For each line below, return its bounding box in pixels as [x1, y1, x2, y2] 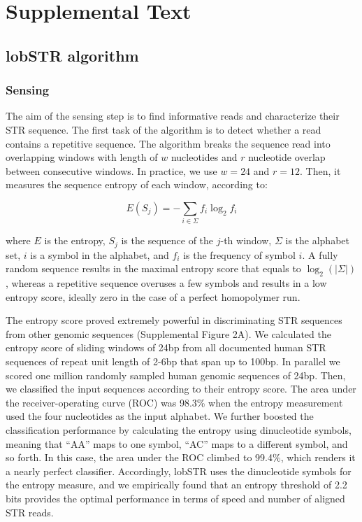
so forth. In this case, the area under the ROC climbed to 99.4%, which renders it [6, 450, 356, 465]
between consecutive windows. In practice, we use [6, 163, 217, 178]
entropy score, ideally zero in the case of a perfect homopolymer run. [6, 289, 301, 304]
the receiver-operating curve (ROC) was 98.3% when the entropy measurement [6, 395, 343, 409]
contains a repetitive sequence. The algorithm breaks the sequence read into [6, 136, 331, 150]
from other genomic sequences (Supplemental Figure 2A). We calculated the [6, 326, 331, 341]
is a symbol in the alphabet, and [30, 247, 169, 262]
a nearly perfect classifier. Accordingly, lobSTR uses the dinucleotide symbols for [6, 463, 352, 478]
